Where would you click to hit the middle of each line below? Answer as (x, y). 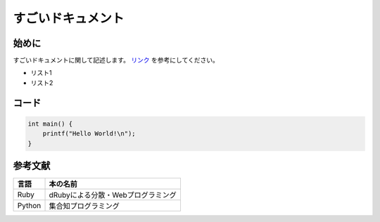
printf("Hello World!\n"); (89, 134)
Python (29, 206)
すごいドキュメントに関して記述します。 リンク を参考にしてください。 (116, 60)
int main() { (50, 124)
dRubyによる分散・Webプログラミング (113, 195)
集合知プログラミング (84, 206)
